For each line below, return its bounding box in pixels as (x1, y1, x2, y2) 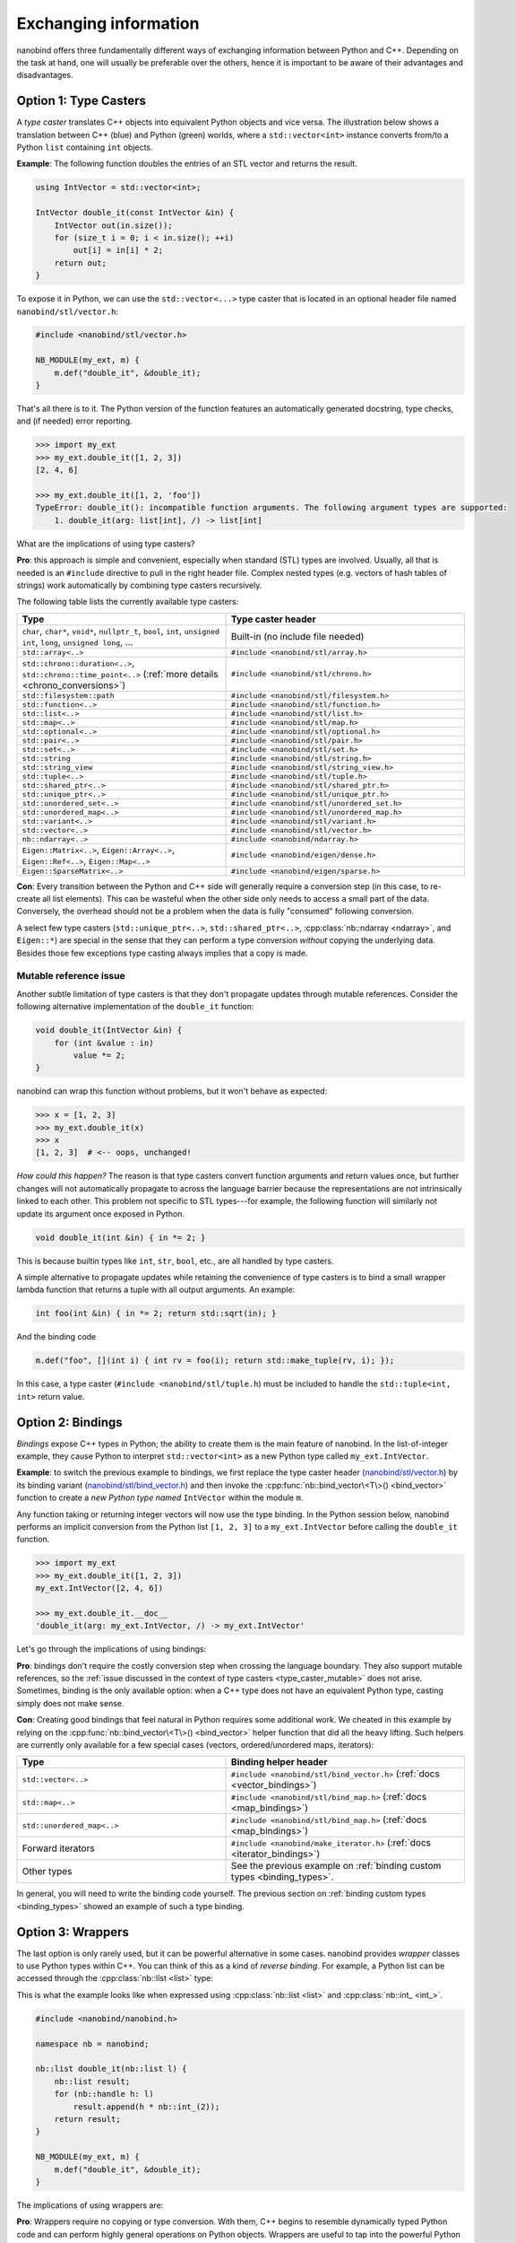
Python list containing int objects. (16, 142, 153, 153)
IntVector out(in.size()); (54, 220, 174, 231)
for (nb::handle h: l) (54, 2089, 154, 2099)
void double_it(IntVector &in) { (35, 1025, 183, 1035)
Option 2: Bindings (16, 1414, 123, 1430)
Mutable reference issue (16, 970, 125, 982)
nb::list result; (54, 2076, 131, 2086)
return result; (54, 2114, 121, 2124)
